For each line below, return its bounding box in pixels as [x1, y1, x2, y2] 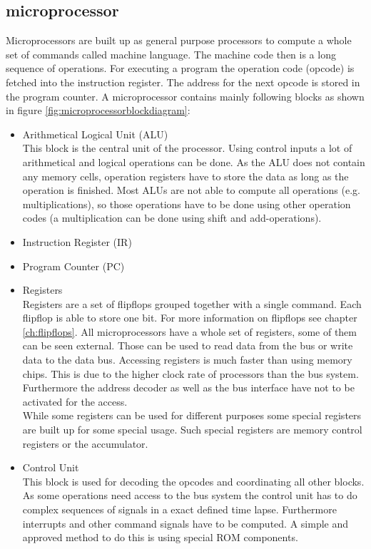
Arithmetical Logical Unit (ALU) [22, 126, 168, 141]
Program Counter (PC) [22, 258, 125, 273]
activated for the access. [22, 394, 128, 409]
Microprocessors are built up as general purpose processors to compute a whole [6, 33, 352, 48]
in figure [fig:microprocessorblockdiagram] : [6, 103, 190, 118]
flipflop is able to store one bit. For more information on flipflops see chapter [22, 310, 357, 325]
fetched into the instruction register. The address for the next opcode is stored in [6, 74, 360, 89]
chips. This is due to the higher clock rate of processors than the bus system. [22, 366, 359, 381]
